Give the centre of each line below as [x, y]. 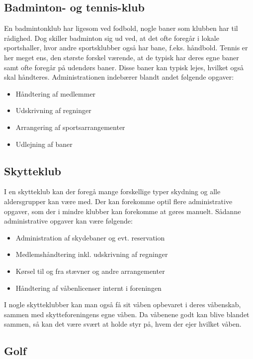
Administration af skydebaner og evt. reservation [90, 237]
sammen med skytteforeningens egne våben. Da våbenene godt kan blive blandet [127, 314]
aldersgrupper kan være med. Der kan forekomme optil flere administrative [118, 201]
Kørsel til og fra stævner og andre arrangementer [90, 271]
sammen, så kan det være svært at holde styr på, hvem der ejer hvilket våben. [123, 324]
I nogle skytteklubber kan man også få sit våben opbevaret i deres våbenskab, [123, 304]
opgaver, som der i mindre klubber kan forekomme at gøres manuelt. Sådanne [123, 211]
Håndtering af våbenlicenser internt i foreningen [88, 288]
